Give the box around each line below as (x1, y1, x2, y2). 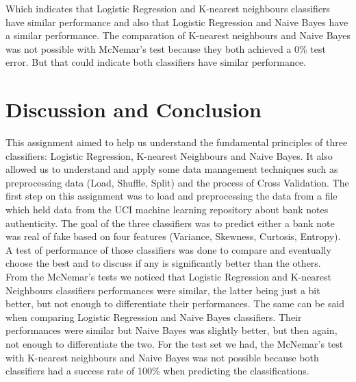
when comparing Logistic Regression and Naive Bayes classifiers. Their (5, 309, 302, 324)
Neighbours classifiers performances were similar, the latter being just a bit (5, 283, 320, 297)
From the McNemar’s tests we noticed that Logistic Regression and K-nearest (5, 270, 332, 284)
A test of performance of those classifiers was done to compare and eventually (5, 242, 331, 256)
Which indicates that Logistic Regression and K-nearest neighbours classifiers (5, 1, 331, 15)
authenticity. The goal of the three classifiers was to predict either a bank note (5, 215, 335, 230)
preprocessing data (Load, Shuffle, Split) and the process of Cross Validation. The (5, 175, 349, 189)
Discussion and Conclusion (5, 95, 262, 123)
